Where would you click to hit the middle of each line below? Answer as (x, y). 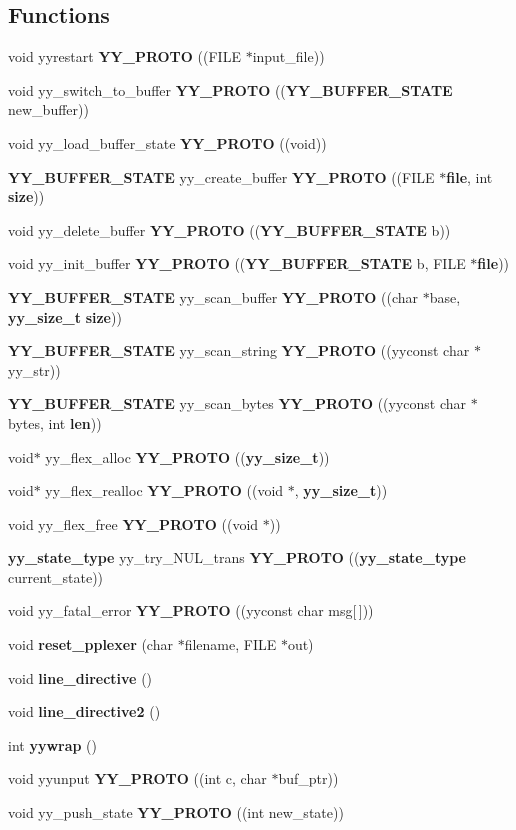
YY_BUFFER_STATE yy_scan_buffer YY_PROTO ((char (213, 296)
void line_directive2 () (84, 711)
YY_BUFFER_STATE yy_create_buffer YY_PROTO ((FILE (221, 176)
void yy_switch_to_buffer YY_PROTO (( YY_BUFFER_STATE (230, 89)
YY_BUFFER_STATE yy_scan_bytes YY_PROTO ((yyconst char (237, 403)
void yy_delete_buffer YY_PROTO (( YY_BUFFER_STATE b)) (229, 229)
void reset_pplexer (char (90, 644)
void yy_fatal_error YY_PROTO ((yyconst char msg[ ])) (191, 610)
